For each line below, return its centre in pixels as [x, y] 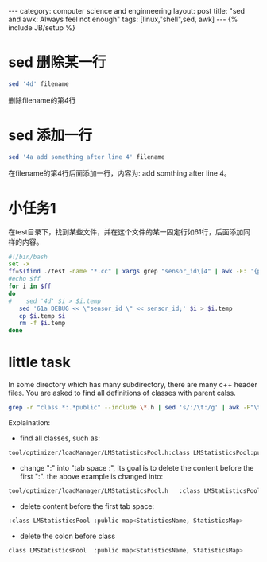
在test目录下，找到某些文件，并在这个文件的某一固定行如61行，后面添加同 [129, 231]
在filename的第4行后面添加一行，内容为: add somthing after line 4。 [120, 173]
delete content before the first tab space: [87, 506]
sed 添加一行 [50, 135]
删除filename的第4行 [42, 100]
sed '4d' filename [39, 84]
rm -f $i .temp [42, 324]
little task [39, 362]
